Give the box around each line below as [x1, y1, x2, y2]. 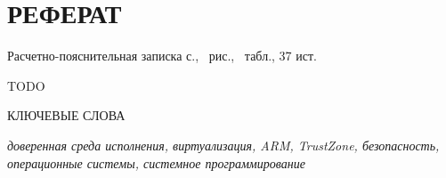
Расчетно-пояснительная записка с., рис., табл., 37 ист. [7, 46, 317, 65]
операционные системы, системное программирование [7, 153, 305, 172]
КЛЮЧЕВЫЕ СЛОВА [7, 106, 126, 125]
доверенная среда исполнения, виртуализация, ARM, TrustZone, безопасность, [7, 135, 440, 154]
